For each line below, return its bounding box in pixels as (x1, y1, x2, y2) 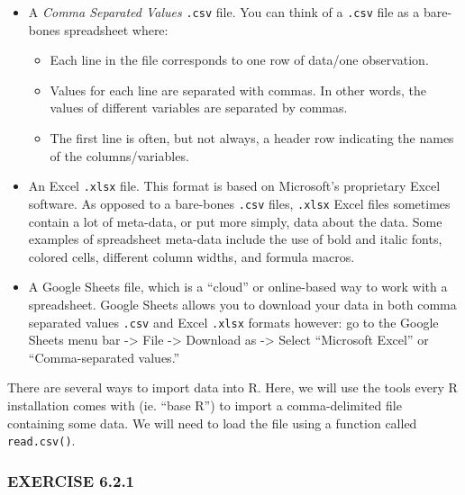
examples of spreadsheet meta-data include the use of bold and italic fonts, (28, 229, 442, 248)
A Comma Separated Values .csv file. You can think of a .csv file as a (28, 3, 420, 21)
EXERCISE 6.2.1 (7, 469, 135, 491)
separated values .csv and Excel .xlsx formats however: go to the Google (28, 312, 439, 331)
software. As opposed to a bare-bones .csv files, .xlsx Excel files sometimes (28, 193, 451, 212)
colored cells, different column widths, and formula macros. (28, 247, 355, 265)
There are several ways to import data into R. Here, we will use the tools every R (7, 378, 458, 397)
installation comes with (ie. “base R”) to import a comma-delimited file (7, 395, 402, 414)
